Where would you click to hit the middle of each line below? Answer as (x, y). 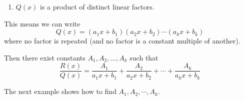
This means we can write (42, 23)
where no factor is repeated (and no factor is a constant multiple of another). (122, 41)
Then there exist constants (45, 57)
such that (144, 57)
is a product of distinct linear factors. (97, 6)
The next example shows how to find (60, 91)
